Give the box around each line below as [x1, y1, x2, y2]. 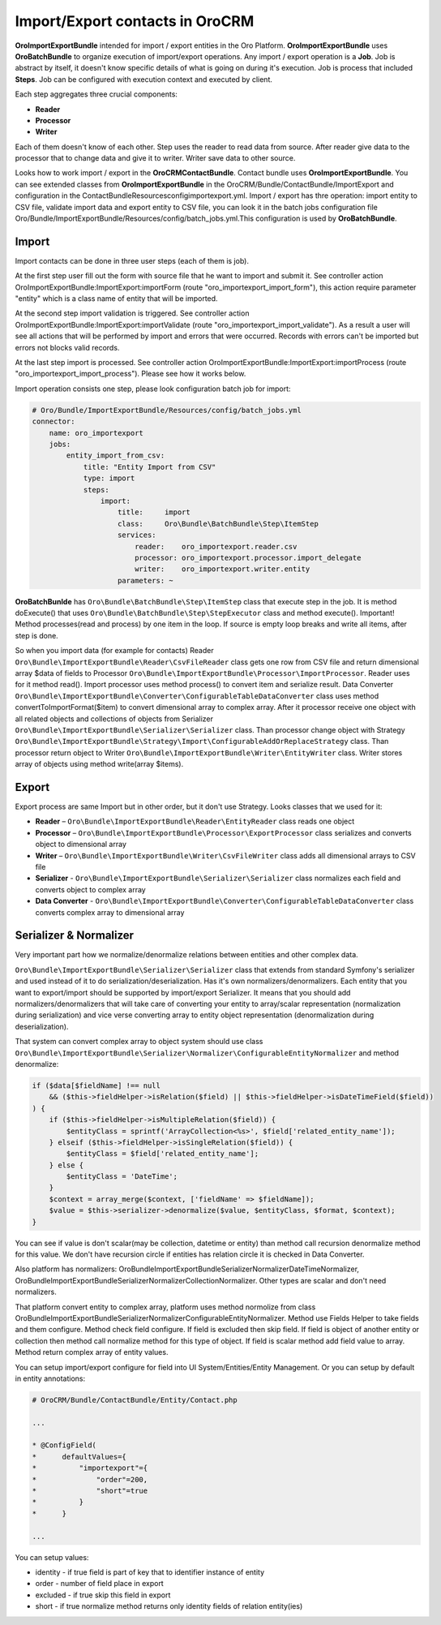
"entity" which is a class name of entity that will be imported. [15, 294, 218, 303]
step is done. [15, 630, 58, 640]
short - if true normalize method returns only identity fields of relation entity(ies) [35, 1601, 303, 1611]
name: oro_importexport [49, 428, 143, 437]
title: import [118, 508, 191, 517]
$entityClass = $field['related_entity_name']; [66, 1149, 259, 1159]
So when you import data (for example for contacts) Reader [15, 646, 214, 656]
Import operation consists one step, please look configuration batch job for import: [15, 384, 291, 393]
